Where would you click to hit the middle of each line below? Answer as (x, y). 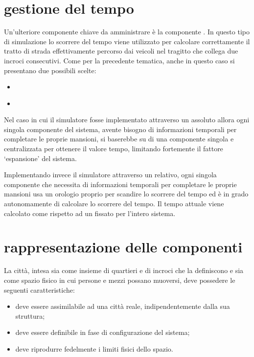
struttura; (30, 316)
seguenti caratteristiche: (39, 289)
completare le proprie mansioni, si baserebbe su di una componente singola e (119, 139)
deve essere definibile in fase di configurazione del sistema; (103, 332)
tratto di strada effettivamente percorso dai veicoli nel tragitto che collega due (121, 51)
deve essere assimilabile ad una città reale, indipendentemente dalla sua (123, 306)
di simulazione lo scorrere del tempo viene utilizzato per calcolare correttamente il (127, 41)
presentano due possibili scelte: (50, 70)
